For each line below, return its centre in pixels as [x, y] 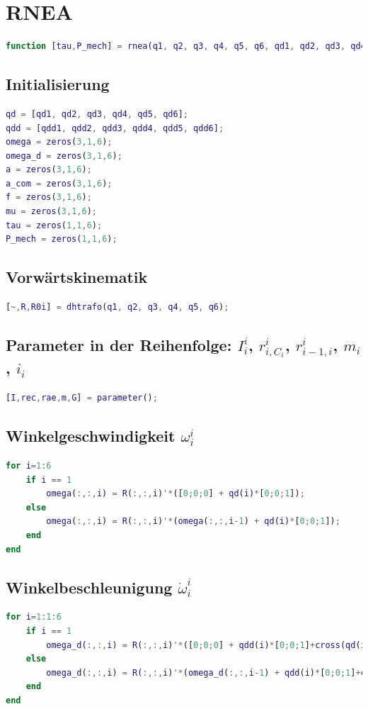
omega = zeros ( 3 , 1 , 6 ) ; [59, 142]
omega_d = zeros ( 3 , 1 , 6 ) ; [64, 156]
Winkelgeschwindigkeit [91, 436]
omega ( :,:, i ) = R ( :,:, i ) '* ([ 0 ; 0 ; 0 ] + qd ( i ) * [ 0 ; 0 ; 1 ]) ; [176, 494]
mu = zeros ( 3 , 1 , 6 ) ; [52, 212]
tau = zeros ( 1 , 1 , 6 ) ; [54, 225]
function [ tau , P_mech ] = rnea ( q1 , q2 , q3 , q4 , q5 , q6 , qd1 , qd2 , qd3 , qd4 [186, 46]
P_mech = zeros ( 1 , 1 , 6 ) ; [62, 239]
